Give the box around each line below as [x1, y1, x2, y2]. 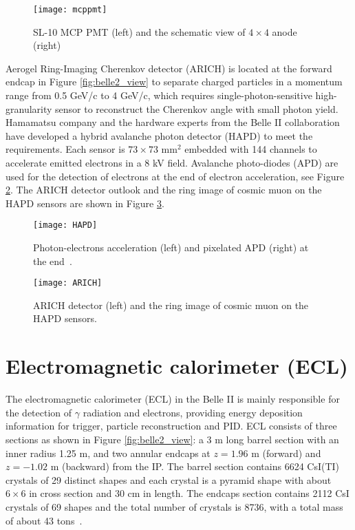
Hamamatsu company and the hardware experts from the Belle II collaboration [6, 115, 340, 129]
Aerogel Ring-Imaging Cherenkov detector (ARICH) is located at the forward [6, 61, 332, 75]
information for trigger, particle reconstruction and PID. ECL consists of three [6, 418, 337, 433]
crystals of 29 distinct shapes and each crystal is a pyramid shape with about [6, 472, 332, 487]
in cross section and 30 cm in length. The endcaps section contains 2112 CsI [29, 486, 349, 500]
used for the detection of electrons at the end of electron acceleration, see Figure [6, 169, 345, 183]
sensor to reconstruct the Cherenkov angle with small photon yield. [55, 101, 338, 116]
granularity [6, 101, 52, 116]
